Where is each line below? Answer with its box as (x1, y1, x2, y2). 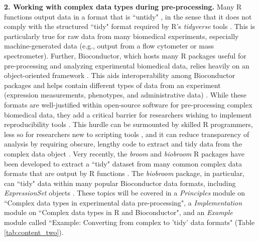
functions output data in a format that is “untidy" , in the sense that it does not (4, 11, 252, 21)
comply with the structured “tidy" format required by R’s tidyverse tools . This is (4, 21, 255, 31)
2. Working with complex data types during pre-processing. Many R (4, 1, 242, 11)
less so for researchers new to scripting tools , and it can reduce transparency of (4, 128, 249, 139)
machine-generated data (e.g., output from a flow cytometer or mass (4, 40, 214, 51)
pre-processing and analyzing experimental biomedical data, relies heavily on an (4, 60, 249, 70)
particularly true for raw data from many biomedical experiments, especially (4, 30, 239, 41)
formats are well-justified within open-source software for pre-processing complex (4, 99, 252, 109)
